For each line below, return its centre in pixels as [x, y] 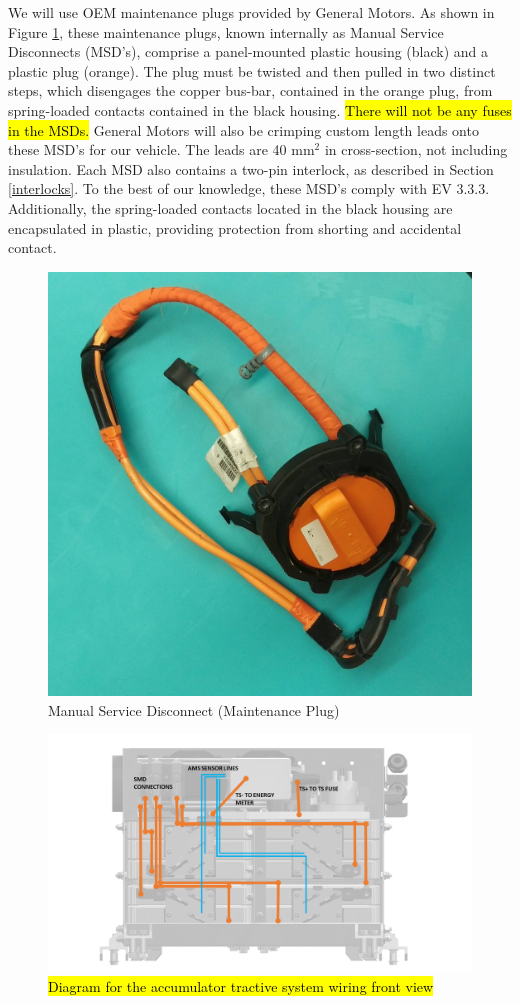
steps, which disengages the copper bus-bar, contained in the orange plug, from [250, 90]
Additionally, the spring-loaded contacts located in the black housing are [230, 207]
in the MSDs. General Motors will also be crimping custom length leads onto [243, 129]
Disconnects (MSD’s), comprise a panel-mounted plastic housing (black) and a [248, 51]
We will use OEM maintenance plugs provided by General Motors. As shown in [251, 12]
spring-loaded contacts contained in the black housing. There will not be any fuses [260, 109]
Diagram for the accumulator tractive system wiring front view [241, 986]
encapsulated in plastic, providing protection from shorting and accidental [235, 227]
